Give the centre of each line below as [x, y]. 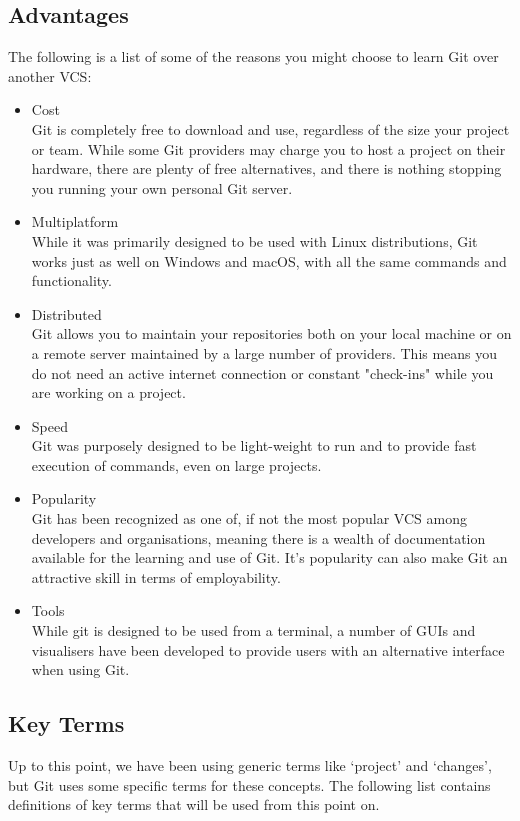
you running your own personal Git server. [162, 187]
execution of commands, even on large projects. [176, 464]
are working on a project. [108, 392]
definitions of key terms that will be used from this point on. [194, 804]
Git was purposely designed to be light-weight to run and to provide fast [254, 445]
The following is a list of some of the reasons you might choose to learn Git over [253, 56]
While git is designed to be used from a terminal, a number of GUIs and [253, 630]
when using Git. [80, 669]
